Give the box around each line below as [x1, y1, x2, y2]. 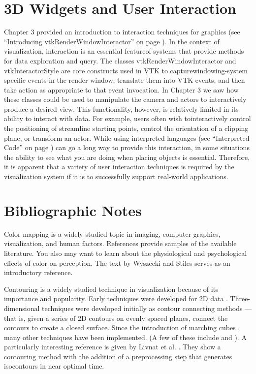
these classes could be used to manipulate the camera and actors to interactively [4, 94, 247, 104]
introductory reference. [4, 267, 73, 278]
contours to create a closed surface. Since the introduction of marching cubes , [4, 322, 240, 333]
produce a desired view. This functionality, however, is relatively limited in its [4, 103, 239, 114]
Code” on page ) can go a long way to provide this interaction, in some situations [4, 142, 250, 153]
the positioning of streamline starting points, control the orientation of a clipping [4, 123, 249, 133]
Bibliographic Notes [4, 200, 142, 220]
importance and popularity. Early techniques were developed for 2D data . [4, 293, 228, 304]
